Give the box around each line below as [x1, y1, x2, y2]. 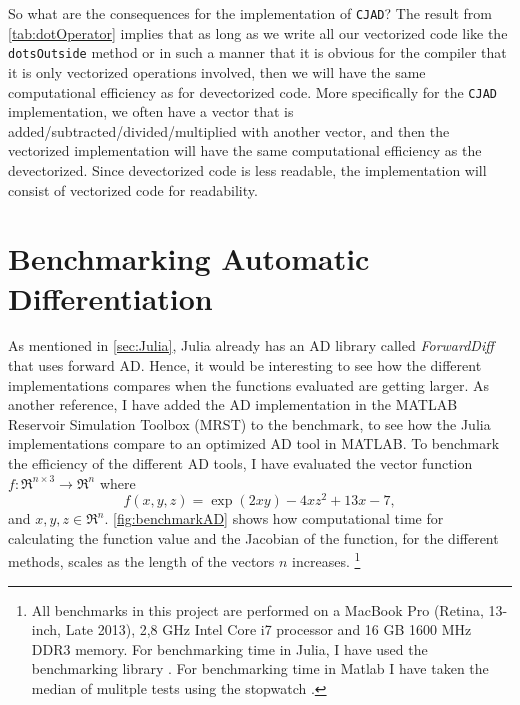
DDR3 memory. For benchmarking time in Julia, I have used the [31, 638, 428, 659]
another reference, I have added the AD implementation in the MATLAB [8, 394, 458, 415]
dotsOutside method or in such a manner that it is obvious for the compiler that [8, 42, 507, 63]
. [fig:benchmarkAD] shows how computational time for [104, 508, 444, 529]
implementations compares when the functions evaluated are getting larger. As [8, 374, 490, 395]
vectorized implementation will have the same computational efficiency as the [8, 140, 482, 161]
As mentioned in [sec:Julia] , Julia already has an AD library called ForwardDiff [8, 335, 494, 356]
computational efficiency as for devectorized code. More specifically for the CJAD [8, 81, 497, 102]
